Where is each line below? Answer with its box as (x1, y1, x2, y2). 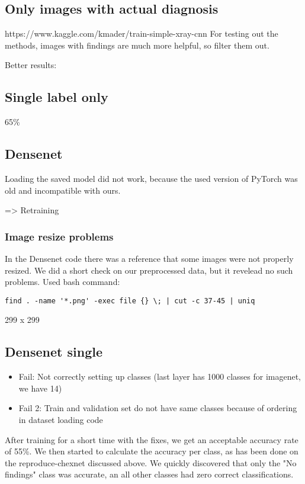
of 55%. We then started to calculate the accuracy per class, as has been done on (5, 445, 298, 457)
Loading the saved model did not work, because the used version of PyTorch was (5, 172, 298, 184)
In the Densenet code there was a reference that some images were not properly (5, 252, 294, 264)
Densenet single (5, 342, 103, 361)
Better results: (5, 59, 57, 71)
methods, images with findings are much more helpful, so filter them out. (5, 39, 269, 51)
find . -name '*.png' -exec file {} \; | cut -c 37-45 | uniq (5, 296, 255, 305)
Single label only (5, 88, 108, 106)
